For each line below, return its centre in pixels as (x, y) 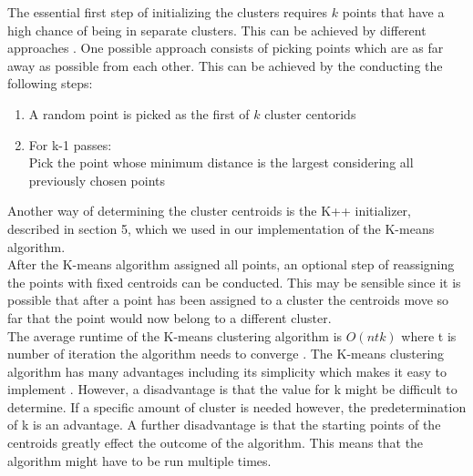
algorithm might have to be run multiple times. (139, 460)
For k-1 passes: (70, 144)
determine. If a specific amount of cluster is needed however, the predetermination (237, 406)
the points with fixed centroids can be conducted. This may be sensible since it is (234, 282)
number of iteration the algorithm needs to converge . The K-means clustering (226, 354)
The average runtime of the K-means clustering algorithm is (175, 335)
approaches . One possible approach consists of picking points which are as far (226, 48)
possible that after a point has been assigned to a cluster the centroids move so (228, 300)
